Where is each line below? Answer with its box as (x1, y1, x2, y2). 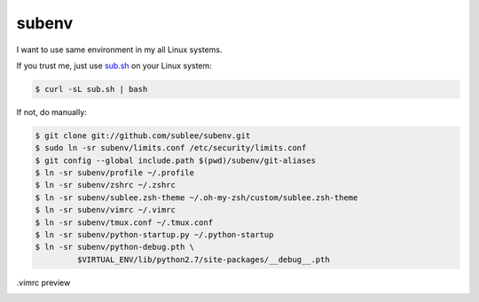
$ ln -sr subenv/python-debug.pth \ (35, 242, 195, 252)
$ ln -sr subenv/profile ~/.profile (35, 168, 195, 178)
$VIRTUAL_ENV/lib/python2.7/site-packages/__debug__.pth (76, 254, 330, 265)
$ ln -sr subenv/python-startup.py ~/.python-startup (35, 230, 274, 240)
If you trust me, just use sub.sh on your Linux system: (16, 60, 212, 71)
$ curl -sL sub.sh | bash (35, 84, 148, 94)
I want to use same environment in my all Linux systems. (16, 44, 223, 55)
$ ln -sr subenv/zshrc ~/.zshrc (35, 180, 177, 190)
